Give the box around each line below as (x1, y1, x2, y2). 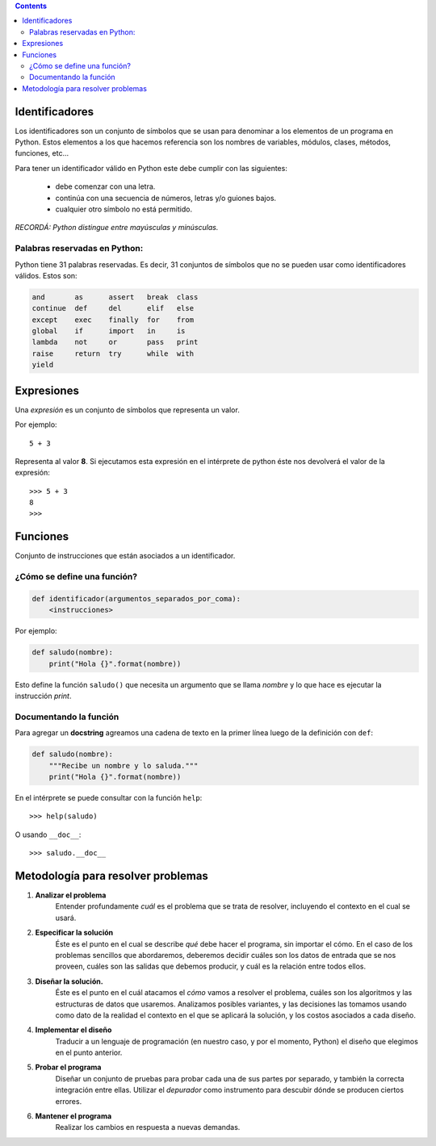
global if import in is (31, 327, 186, 336)
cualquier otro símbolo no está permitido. (55, 204, 193, 214)
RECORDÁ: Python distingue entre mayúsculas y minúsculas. (15, 223, 219, 232)
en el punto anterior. (55, 1048, 123, 1057)
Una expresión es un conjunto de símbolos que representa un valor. (15, 404, 240, 415)
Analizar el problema (35, 890, 107, 900)
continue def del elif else (31, 303, 194, 313)
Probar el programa (35, 1062, 102, 1073)
